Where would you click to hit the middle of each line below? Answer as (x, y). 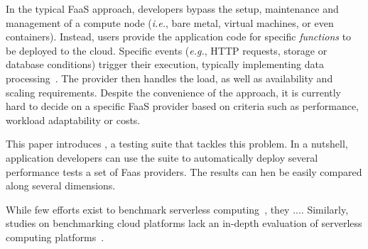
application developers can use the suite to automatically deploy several (162, 157)
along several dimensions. (61, 186)
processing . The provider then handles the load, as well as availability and (169, 78)
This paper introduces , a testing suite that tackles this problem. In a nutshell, (177, 144)
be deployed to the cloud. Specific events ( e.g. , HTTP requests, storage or (167, 50)
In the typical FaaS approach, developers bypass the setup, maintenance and (172, 9)
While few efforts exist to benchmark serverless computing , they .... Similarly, (177, 209)
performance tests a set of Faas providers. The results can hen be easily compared (184, 171)
